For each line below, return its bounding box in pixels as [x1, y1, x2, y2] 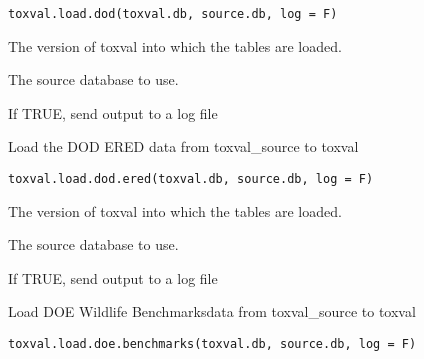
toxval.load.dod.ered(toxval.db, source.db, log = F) [8, 172, 374, 187]
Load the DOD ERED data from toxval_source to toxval [8, 136, 359, 157]
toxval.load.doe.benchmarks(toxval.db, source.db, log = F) [8, 337, 417, 352]
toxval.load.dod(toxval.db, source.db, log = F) [8, 7, 338, 21]
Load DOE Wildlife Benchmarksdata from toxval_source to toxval [8, 301, 416, 322]
